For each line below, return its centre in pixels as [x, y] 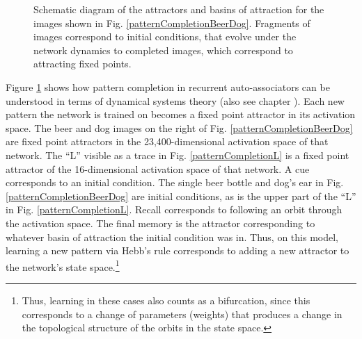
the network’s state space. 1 [63, 265]
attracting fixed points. [82, 64]
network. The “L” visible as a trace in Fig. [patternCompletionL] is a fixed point [178, 155]
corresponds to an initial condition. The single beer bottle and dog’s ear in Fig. [175, 182]
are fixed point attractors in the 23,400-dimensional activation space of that [167, 141]
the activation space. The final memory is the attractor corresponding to [160, 223]
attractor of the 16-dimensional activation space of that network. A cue [158, 168]
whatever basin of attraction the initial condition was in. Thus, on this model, [172, 237]
